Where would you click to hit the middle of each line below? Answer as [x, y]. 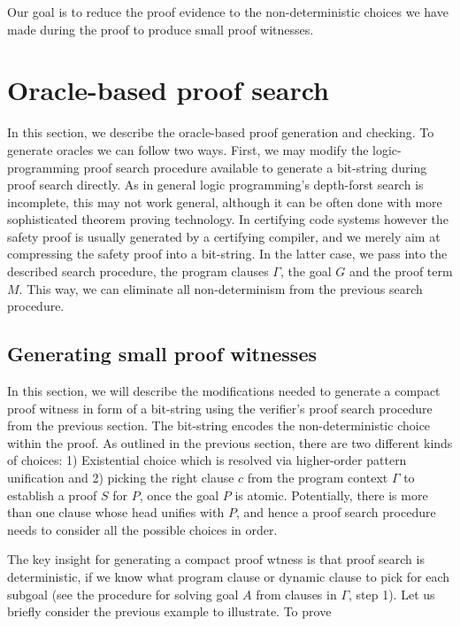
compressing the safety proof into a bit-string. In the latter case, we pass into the [227, 254]
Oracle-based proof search [168, 90]
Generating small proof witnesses [162, 354]
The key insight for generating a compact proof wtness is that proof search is [216, 559]
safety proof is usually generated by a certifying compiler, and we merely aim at [224, 236]
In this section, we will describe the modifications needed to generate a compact [224, 391]
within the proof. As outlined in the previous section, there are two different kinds [230, 442]
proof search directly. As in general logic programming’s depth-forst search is [215, 185]
